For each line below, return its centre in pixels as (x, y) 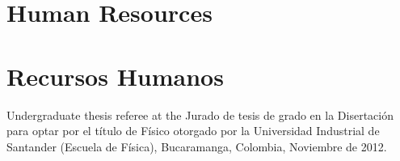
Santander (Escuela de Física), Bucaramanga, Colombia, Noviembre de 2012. (197, 146)
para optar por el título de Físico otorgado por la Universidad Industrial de (193, 131)
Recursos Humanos (115, 76)
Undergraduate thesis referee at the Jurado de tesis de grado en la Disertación (200, 114)
